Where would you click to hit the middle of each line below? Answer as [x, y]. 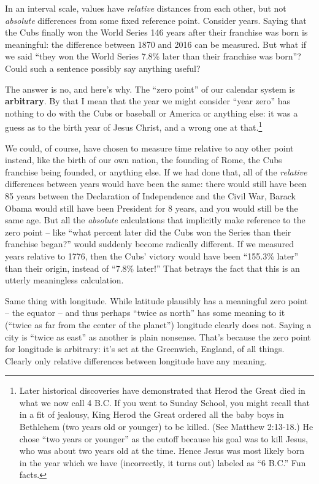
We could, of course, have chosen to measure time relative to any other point [149, 148]
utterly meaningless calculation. [64, 280]
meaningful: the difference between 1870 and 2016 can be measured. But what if [156, 44]
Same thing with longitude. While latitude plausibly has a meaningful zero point [156, 300]
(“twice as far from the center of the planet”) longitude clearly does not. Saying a [158, 324]
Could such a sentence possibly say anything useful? [103, 68]
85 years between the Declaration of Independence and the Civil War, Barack [150, 195]
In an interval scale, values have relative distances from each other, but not [146, 8]
